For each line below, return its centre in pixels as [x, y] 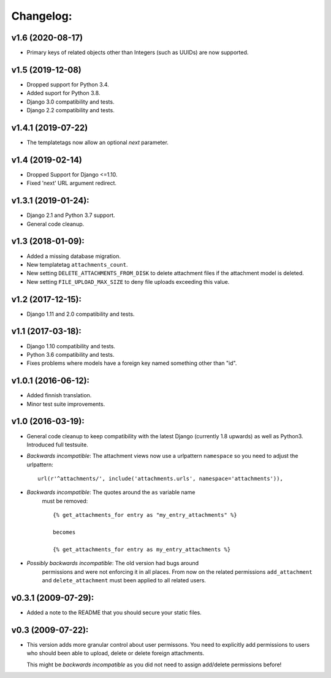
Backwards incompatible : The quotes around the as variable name [111, 492]
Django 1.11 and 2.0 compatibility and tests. [81, 314]
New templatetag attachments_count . [77, 264]
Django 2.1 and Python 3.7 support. [71, 215]
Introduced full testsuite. [57, 444]
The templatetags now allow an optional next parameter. [97, 143]
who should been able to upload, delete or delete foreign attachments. [116, 653]
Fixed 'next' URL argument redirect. [71, 183]
